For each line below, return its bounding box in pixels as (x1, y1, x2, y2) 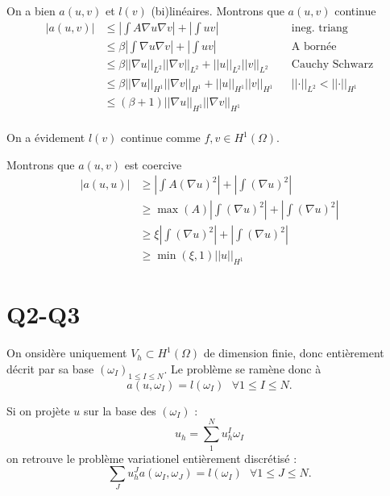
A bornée (291, 40, 337, 52)
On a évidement (6, 129, 85, 146)
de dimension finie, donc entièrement (203, 344, 384, 361)
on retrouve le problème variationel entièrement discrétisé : (6, 449, 297, 466)
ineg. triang (291, 22, 348, 34)
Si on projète (6, 402, 70, 419)
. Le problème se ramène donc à (164, 361, 322, 377)
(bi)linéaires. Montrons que (151, 2, 284, 19)
